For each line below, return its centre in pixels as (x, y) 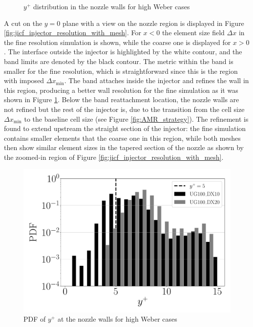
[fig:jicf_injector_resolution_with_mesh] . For (73, 33)
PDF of (35, 319)
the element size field (193, 33)
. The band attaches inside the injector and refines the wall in (157, 80)
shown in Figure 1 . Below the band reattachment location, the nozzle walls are (122, 99)
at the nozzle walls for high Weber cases (117, 319)
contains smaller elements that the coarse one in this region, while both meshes (122, 138)
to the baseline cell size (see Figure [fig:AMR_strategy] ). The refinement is (136, 119)
